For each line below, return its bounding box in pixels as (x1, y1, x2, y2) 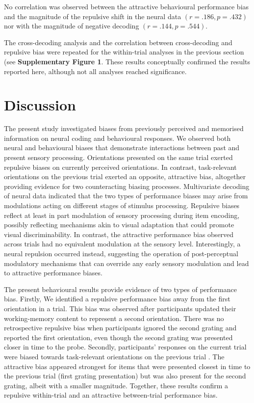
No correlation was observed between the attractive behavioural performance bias (4, 1, 249, 11)
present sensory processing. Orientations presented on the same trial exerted (4, 152, 233, 162)
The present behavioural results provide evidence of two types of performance (4, 284, 237, 294)
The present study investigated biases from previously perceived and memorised (4, 123, 244, 134)
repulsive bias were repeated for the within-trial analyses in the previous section (4, 47, 244, 57)
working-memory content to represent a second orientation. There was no (4, 313, 224, 323)
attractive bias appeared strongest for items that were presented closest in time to (4, 361, 251, 371)
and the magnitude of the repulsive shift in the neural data (4, 11, 181, 21)
